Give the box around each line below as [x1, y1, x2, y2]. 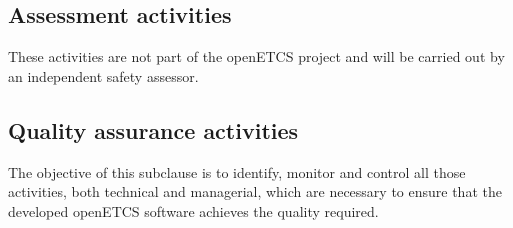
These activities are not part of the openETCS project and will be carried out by [8, 46, 505, 67]
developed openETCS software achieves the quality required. [8, 200, 379, 221]
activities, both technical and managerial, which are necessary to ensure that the [8, 181, 502, 202]
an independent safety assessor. [8, 65, 199, 86]
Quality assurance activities [8, 114, 299, 145]
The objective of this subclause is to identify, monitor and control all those [8, 161, 466, 182]
